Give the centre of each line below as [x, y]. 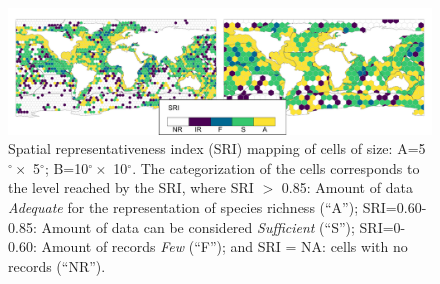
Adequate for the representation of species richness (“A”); [183, 207]
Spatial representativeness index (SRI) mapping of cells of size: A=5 [217, 148]
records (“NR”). [57, 265]
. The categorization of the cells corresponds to [276, 167]
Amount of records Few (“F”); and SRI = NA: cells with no [224, 246]
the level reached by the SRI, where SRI [131, 187]
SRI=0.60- [394, 207]
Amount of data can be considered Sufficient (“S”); [198, 226]
